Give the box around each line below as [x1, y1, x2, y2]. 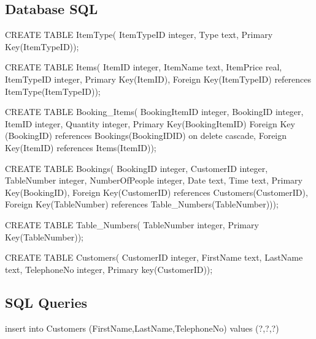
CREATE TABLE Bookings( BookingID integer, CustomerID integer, [5, 162, 268, 174]
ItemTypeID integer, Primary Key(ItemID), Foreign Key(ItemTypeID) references [5, 72, 312, 85]
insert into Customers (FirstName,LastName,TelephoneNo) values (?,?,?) [5, 321, 279, 334]
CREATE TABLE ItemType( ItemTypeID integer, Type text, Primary [5, 28, 273, 41]
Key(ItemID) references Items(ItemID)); [5, 141, 156, 154]
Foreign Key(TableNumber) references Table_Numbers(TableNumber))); [5, 198, 279, 210]
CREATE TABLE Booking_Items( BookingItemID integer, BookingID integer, [5, 105, 304, 118]
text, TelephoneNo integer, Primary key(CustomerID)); [5, 263, 213, 275]
